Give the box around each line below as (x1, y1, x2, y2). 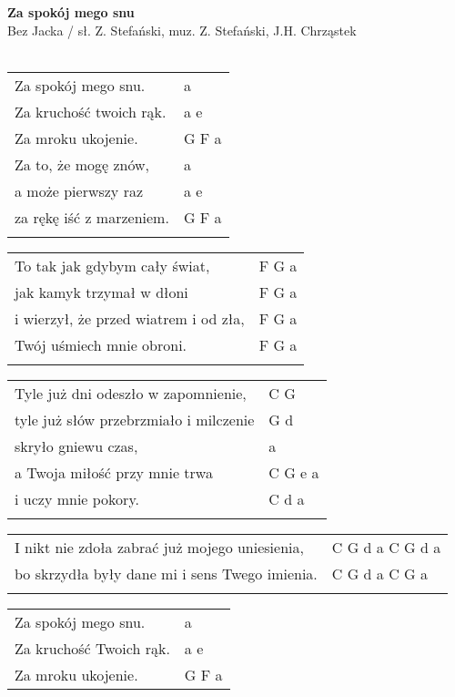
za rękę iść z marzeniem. (15, 206, 169, 228)
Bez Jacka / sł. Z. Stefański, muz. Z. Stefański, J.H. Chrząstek (7, 20, 357, 39)
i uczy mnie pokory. (15, 487, 139, 509)
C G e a (268, 461, 319, 483)
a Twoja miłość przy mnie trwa (15, 461, 213, 483)
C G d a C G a (331, 562, 428, 584)
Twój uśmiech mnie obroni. (15, 333, 187, 355)
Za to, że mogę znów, (15, 153, 149, 175)
